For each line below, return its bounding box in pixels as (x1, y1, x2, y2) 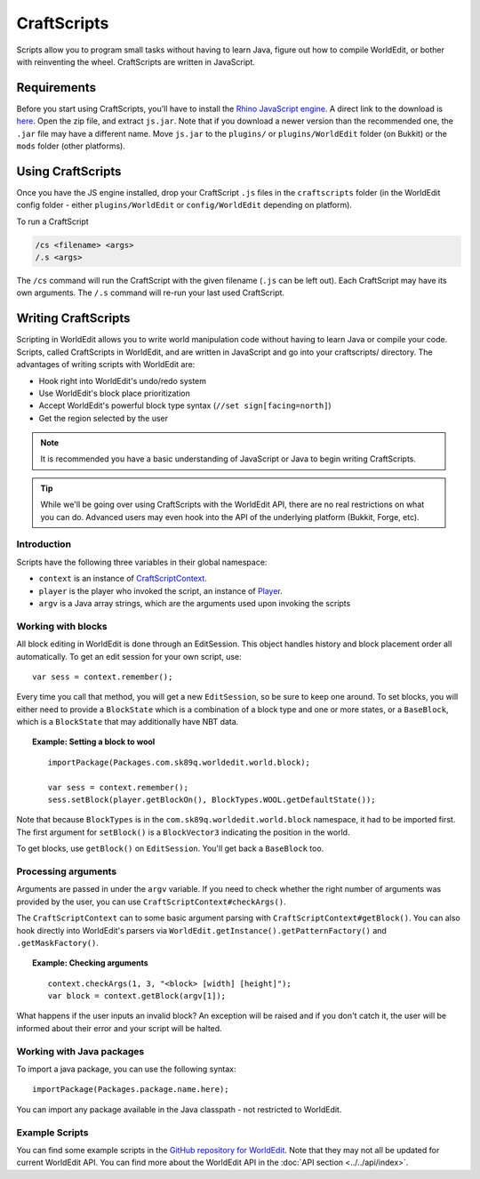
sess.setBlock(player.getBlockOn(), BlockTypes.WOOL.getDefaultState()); (47, 795, 377, 805)
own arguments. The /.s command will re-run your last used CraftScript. (16, 287, 284, 298)
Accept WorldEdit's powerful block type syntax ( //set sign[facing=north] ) (38, 400, 332, 411)
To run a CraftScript (16, 216, 89, 227)
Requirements (16, 80, 97, 95)
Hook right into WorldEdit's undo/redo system (38, 375, 207, 386)
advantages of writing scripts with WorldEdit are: (16, 359, 196, 370)
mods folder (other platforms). (16, 140, 126, 151)
